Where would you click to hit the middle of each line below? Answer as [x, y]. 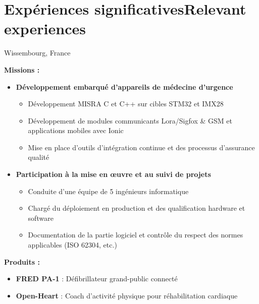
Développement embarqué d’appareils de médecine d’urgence [124, 86]
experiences [45, 28]
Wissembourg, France [37, 53]
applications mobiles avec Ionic [76, 130]
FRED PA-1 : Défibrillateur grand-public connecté [97, 279]
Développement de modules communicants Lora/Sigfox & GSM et [130, 120]
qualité [39, 157]
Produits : [22, 261]
